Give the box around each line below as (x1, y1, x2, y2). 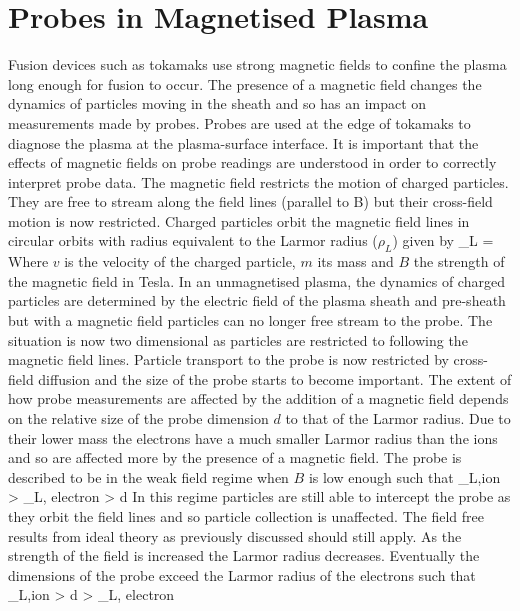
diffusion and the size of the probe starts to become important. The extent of (38, 368, 512, 389)
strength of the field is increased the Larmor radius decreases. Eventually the (8, 545, 480, 566)
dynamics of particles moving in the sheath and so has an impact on (8, 93, 427, 114)
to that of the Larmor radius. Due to (285, 408, 511, 429)
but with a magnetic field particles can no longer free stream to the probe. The (8, 310, 493, 331)
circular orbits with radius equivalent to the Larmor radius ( (8, 230, 378, 251)
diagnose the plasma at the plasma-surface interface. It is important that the (8, 132, 479, 153)
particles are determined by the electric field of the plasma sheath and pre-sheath (8, 290, 506, 311)
